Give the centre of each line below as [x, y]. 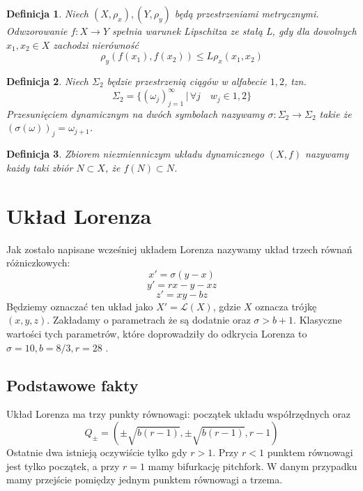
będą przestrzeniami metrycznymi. [247, 13]
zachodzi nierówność [96, 44]
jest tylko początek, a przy [63, 466]
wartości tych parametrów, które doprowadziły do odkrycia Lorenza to [157, 333]
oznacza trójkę [286, 306]
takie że [335, 113]
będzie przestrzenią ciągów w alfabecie [187, 81]
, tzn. [295, 81]
